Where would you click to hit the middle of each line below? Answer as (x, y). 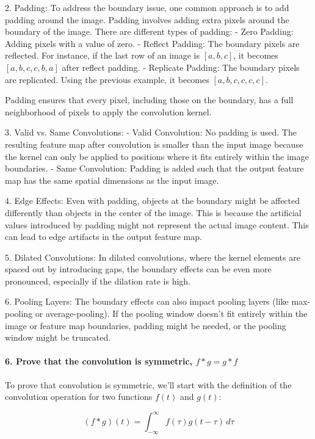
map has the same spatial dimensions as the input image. (112, 180)
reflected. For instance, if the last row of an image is (103, 55)
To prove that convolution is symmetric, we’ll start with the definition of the (148, 384)
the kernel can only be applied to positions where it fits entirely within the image (157, 156)
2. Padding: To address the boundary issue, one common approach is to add (147, 7)
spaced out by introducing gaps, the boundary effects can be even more (138, 269)
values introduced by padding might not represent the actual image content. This (157, 224)
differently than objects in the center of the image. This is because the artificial (153, 212)
